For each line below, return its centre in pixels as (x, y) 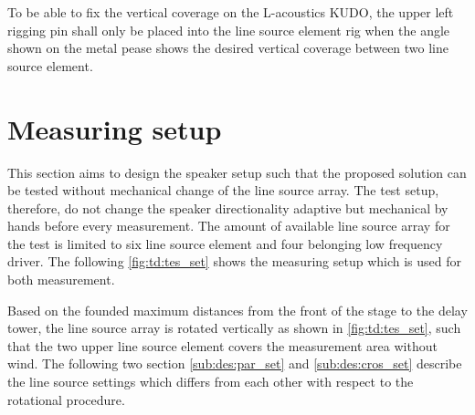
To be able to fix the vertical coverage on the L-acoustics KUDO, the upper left (231, 12)
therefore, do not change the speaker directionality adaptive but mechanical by (228, 207)
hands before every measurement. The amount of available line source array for (229, 226)
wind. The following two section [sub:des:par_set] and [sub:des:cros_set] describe (235, 363)
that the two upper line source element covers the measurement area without (222, 345)
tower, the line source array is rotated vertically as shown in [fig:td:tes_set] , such (234, 328)
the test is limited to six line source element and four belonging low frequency (225, 243)
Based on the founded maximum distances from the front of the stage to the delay (237, 310)
